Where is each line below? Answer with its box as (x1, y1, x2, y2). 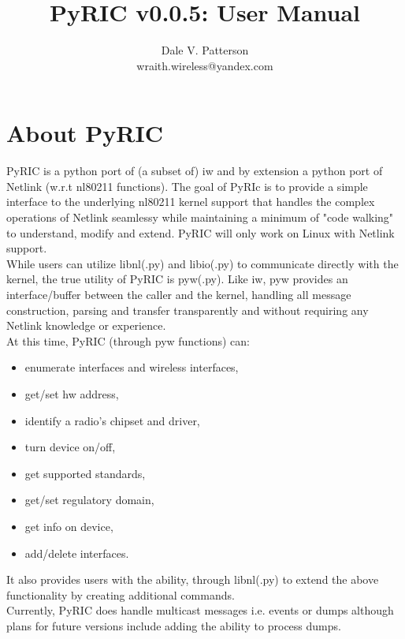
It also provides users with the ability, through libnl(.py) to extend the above (6, 571, 379, 588)
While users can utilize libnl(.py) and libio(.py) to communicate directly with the (6, 255, 399, 271)
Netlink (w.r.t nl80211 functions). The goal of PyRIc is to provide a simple (6, 177, 368, 194)
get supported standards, (24, 465, 146, 481)
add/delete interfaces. (24, 544, 129, 561)
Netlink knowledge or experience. (6, 317, 166, 334)
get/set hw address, (24, 385, 119, 402)
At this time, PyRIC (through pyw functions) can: (6, 332, 250, 349)
